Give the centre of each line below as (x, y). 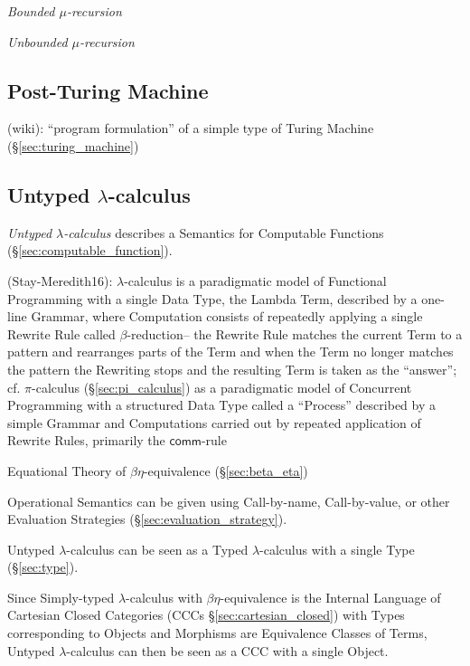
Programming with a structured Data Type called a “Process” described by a (221, 405)
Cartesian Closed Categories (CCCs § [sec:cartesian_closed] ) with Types (206, 615)
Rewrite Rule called (61, 333)
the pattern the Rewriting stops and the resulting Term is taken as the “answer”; (232, 369)
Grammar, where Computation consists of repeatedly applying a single (227, 316)
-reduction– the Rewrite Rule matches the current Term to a (295, 333)
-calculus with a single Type (337, 549)
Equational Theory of (67, 470)
